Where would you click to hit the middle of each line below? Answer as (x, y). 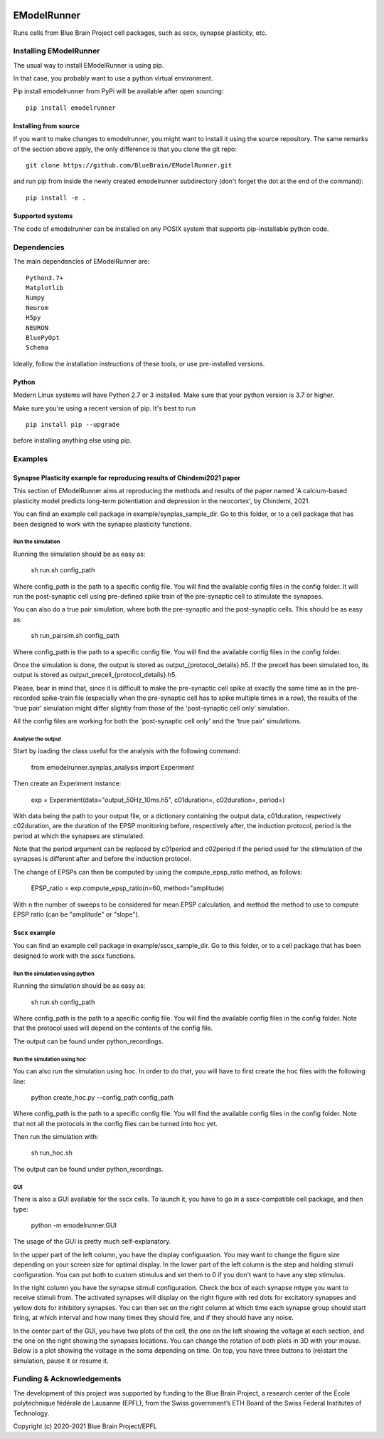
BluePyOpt (43, 338)
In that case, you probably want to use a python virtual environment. (113, 78)
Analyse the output (37, 739)
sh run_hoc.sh (52, 1153)
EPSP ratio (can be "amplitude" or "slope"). (76, 914)
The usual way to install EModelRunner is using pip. (89, 65)
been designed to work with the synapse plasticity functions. (102, 524)
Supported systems (43, 216)
